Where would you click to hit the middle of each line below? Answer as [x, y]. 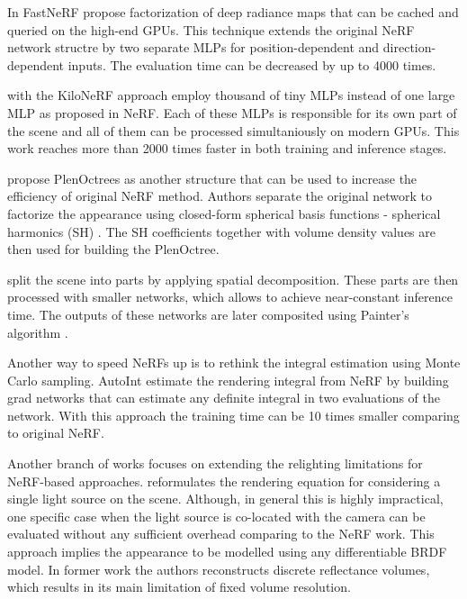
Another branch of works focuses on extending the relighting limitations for [215, 463]
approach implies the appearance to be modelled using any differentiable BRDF [227, 552]
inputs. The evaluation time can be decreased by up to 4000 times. [252, 64]
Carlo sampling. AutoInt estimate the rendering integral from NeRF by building [228, 380]
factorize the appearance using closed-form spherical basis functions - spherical [224, 213]
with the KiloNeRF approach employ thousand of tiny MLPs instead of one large [231, 95]
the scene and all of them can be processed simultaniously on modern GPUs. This [233, 130]
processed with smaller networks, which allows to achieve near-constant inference [230, 297]
